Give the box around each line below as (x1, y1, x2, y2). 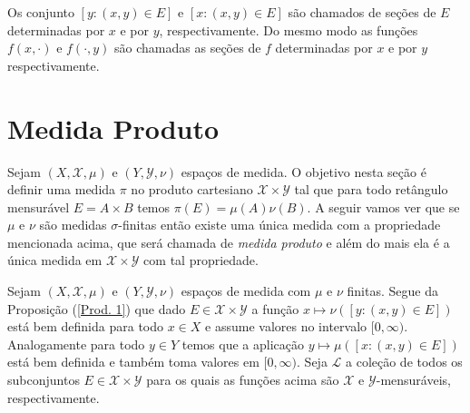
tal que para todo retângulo (294, 180, 448, 199)
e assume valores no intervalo (205, 317, 367, 336)
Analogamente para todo (7, 334, 145, 353)
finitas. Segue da (347, 281, 438, 300)
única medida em (7, 251, 103, 270)
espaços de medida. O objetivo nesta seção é (181, 162, 426, 181)
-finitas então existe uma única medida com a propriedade (118, 215, 441, 234)
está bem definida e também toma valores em (7, 352, 259, 371)
